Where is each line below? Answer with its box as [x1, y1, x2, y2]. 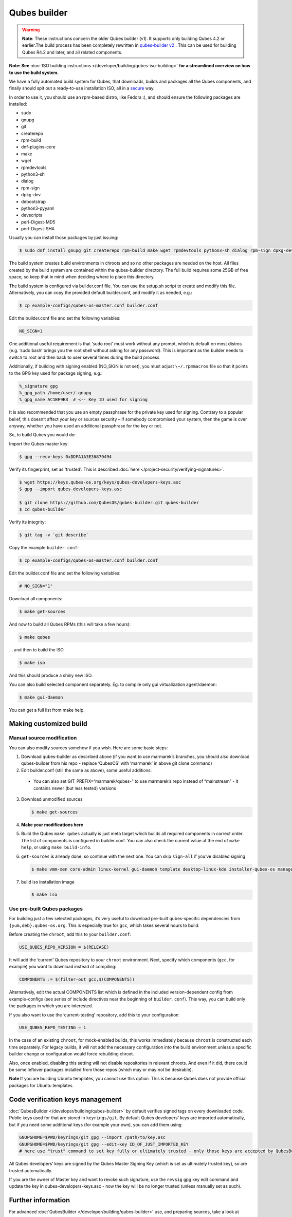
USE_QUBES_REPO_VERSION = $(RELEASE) [19, 944, 109, 950]
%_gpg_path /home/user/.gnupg [19, 390, 91, 395]
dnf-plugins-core [21, 144, 55, 150]
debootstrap [21, 199, 46, 204]
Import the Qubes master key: [9, 441, 69, 446]
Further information [9, 1196, 70, 1204]
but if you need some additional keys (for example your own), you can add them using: [9, 1122, 183, 1127]
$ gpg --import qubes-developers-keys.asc [19, 486, 122, 492]
